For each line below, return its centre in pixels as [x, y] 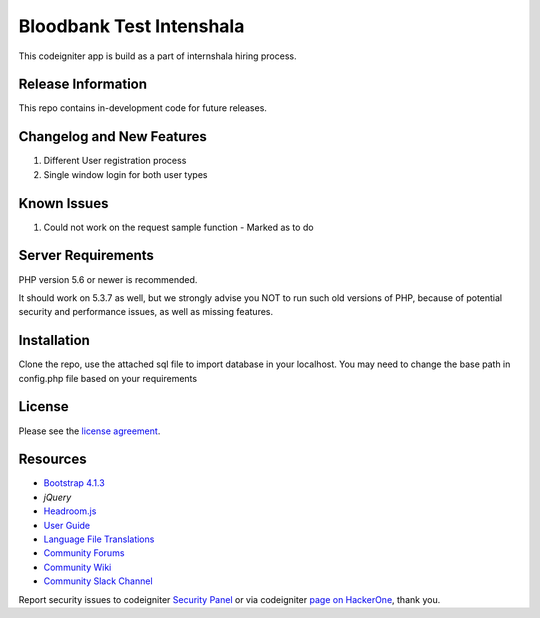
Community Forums [84, 553]
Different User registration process [115, 161]
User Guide [67, 525]
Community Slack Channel [98, 581]
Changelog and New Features [112, 136]
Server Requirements [86, 255]
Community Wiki [77, 567]
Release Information [83, 84]
